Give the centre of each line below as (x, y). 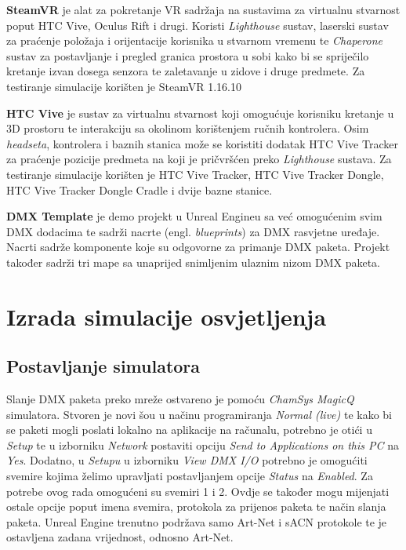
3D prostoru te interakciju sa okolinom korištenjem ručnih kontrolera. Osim (188, 128)
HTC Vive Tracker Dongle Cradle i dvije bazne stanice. (140, 189)
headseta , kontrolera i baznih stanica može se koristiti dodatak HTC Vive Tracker (202, 143)
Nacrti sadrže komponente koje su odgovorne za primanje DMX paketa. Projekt (198, 247)
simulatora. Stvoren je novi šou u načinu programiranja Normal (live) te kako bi (199, 414)
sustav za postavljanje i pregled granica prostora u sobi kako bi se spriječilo (188, 55)
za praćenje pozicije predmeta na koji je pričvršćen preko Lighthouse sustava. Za (199, 159)
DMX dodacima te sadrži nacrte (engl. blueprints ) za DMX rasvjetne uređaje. (193, 231)
